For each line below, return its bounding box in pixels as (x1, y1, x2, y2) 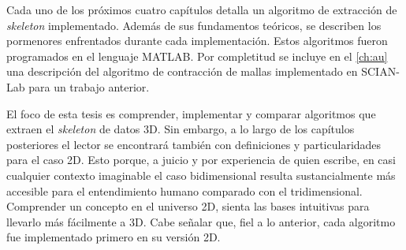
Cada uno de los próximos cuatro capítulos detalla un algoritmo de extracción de (6, 2, 397, 17)
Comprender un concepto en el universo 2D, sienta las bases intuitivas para (6, 198, 370, 215)
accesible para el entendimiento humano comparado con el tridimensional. (6, 182, 363, 199)
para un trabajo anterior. (28, 78, 150, 95)
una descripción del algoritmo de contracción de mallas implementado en (6, 63, 358, 80)
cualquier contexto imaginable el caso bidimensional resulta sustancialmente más (6, 166, 396, 183)
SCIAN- (361, 63, 400, 80)
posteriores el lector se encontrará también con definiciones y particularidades (6, 136, 382, 152)
